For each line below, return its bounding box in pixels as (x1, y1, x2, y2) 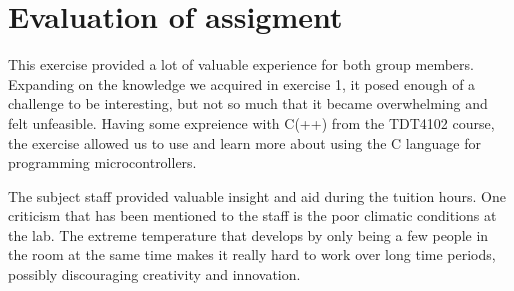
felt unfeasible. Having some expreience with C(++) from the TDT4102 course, (8, 112, 495, 133)
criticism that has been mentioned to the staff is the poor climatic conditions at (8, 205, 497, 226)
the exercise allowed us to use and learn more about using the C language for (8, 132, 481, 153)
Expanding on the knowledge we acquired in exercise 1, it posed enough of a (8, 73, 476, 94)
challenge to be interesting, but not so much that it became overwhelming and (8, 93, 488, 114)
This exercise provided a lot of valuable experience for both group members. (8, 54, 474, 75)
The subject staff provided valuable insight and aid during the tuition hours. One (8, 185, 506, 206)
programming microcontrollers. (8, 152, 197, 173)
